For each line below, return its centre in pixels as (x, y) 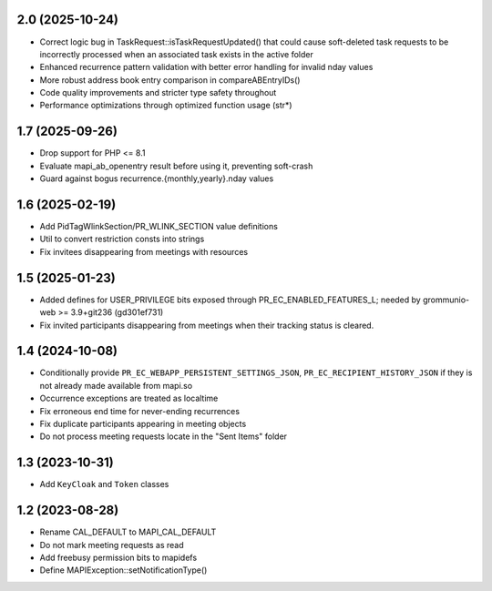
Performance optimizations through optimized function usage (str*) (166, 106)
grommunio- (446, 300)
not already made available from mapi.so (116, 385)
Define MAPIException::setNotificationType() (123, 570)
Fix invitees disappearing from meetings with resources (144, 251)
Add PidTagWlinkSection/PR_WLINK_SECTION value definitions (159, 227)
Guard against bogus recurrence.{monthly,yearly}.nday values (157, 178)
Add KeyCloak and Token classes (104, 484)
